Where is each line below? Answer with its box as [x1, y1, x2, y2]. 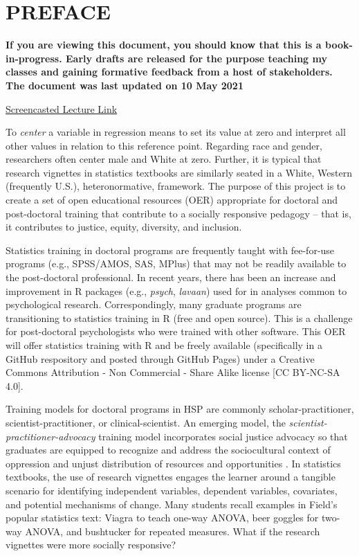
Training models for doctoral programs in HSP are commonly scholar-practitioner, [6, 402, 354, 416]
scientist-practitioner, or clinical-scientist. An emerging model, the [6, 415, 286, 429]
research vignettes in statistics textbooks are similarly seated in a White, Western [6, 165, 352, 179]
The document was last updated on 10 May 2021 [6, 78, 243, 92]
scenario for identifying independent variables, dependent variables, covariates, [6, 483, 338, 497]
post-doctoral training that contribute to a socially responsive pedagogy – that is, [6, 206, 351, 220]
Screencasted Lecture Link [6, 101, 118, 116]
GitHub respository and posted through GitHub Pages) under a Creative [6, 351, 315, 366]
